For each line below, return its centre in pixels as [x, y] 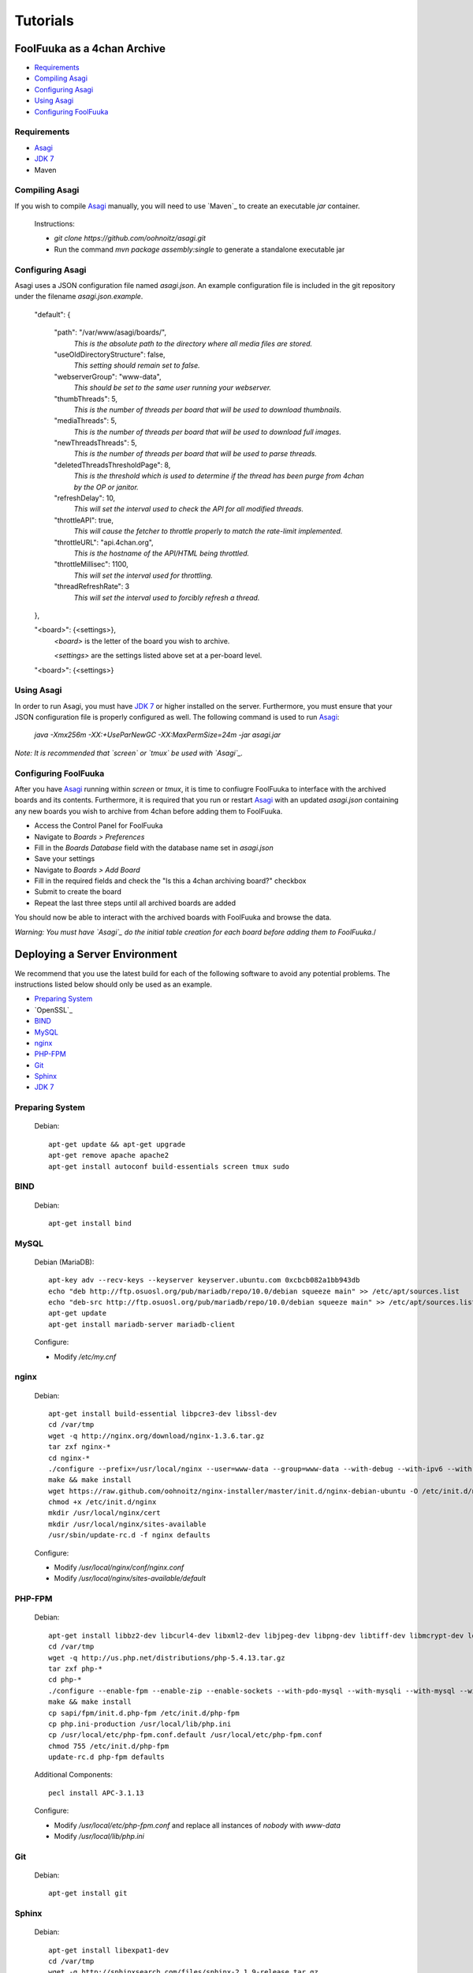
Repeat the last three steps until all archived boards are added [135, 903]
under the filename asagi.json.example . [79, 297]
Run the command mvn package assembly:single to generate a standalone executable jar [199, 249]
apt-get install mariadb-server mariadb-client [142, 1324]
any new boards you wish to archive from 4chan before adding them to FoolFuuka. [149, 811]
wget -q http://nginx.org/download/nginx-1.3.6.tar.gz [156, 1436]
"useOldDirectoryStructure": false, [110, 354]
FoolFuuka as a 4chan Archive [90, 49]
